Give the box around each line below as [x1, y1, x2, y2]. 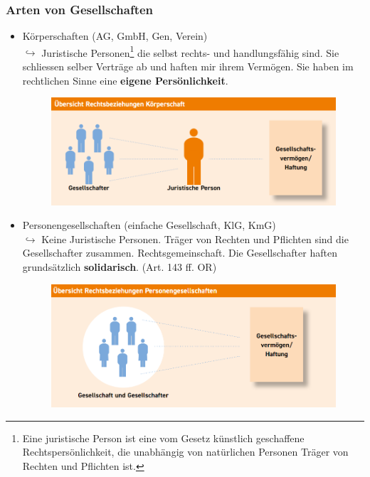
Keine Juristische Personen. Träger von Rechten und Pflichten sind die [41, 231, 349, 246]
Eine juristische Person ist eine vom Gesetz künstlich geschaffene [22, 430, 305, 445]
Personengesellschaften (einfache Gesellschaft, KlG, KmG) [22, 218, 276, 232]
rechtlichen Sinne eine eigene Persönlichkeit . [22, 73, 228, 87]
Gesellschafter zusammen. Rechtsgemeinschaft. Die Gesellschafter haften [22, 245, 337, 260]
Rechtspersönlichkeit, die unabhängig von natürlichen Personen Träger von [22, 444, 349, 459]
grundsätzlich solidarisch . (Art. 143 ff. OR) [22, 259, 217, 274]
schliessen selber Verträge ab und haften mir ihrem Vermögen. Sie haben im [22, 59, 354, 74]
